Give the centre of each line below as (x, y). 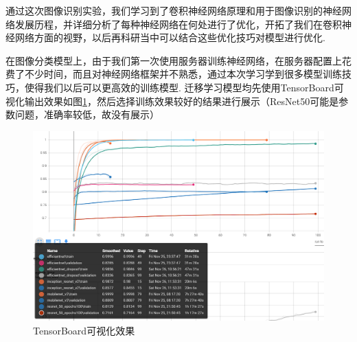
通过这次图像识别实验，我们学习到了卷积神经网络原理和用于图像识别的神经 (174, 10)
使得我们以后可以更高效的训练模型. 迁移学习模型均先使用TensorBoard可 (184, 87)
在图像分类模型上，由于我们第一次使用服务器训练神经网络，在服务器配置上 (174, 60)
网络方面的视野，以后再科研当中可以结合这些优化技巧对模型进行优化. (170, 37)
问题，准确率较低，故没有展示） (87, 114)
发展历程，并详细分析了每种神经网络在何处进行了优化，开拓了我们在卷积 (178, 24)
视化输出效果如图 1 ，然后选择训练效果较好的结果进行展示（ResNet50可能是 (172, 101)
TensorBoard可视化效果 (84, 330)
